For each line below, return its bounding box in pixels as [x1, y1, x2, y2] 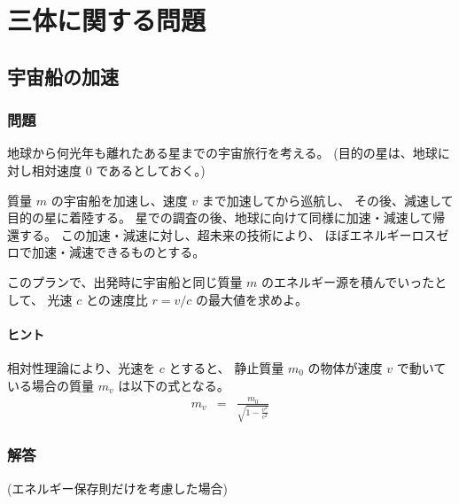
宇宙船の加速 [7, 62, 119, 89]
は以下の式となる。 [118, 376, 229, 394]
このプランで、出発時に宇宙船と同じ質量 [7, 272, 243, 291]
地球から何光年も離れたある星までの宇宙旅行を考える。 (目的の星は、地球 [7, 143, 438, 162]
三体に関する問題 [7, 2, 206, 38]
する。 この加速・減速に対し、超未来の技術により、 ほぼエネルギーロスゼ [19, 225, 449, 244]
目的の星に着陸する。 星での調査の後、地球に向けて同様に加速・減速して [7, 208, 433, 227]
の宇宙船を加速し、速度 [51, 190, 188, 209]
